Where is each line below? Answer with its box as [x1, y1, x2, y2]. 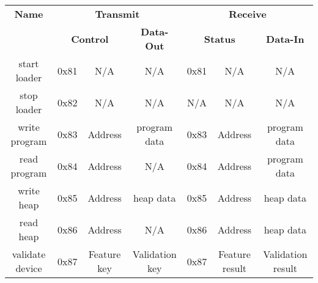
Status [204, 31, 235, 46]
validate [12, 247, 46, 261]
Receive [229, 7, 267, 21]
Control [71, 31, 109, 46]
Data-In [266, 31, 305, 46]
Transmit [95, 7, 140, 21]
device [15, 261, 42, 275]
